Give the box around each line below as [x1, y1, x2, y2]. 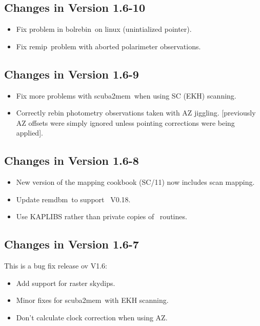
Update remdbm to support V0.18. [16, 194, 131, 204]
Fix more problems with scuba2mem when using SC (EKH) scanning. [16, 90, 236, 101]
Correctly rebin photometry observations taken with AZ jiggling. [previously [16, 107, 256, 118]
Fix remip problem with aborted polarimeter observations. [16, 41, 201, 51]
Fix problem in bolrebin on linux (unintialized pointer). [16, 24, 192, 34]
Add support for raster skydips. [16, 277, 115, 288]
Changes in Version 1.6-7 [4, 236, 139, 252]
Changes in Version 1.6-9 [4, 66, 139, 82]
